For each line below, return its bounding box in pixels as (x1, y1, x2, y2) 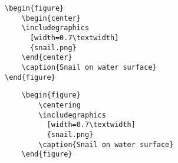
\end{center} (21, 53, 72, 62)
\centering (38, 100, 81, 109)
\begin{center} (21, 14, 81, 22)
